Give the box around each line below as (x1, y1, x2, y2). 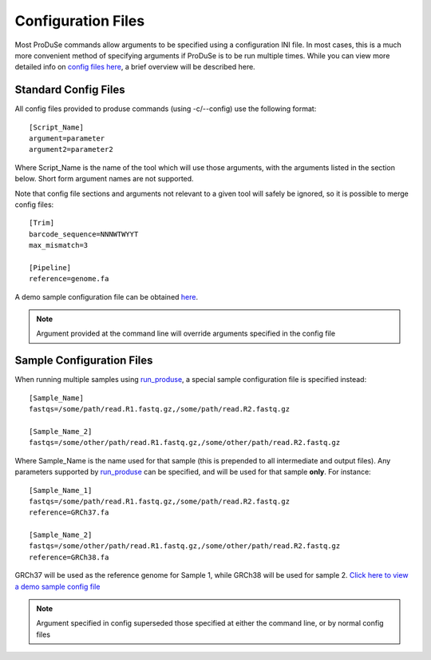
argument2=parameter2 (29, 145, 113, 154)
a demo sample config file (14, 582, 101, 591)
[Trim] (29, 218, 55, 228)
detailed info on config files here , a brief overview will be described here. (14, 62, 255, 72)
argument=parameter (29, 134, 105, 143)
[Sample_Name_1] (29, 486, 93, 495)
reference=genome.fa (29, 274, 109, 284)
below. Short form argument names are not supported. (14, 174, 195, 184)
